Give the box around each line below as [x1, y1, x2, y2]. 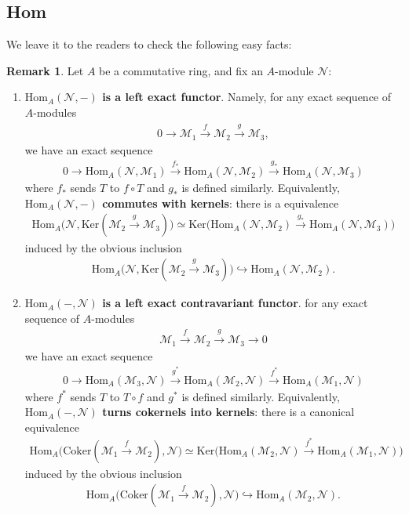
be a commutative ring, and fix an [99, 62, 263, 78]
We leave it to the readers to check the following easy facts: [6, 36, 292, 52]
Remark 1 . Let [6, 62, 84, 78]
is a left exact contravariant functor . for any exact [102, 295, 368, 311]
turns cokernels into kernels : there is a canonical [102, 404, 355, 420]
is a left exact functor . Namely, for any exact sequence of [102, 89, 392, 105]
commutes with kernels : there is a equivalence [102, 194, 339, 211]
